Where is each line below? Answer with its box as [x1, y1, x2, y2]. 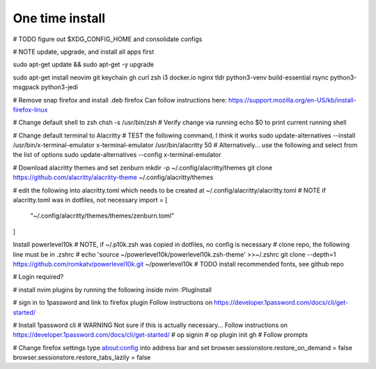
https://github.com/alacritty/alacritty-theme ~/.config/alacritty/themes [13, 173, 214, 181]
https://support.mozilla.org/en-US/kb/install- [228, 96, 357, 104]
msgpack [13, 83, 40, 91]
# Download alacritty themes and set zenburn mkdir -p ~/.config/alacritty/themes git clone [13, 163, 273, 172]
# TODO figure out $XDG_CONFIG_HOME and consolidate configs [13, 35, 203, 43]
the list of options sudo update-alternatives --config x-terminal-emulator [13, 151, 221, 159]
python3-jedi [40, 83, 78, 91]
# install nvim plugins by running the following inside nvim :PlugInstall [13, 285, 212, 294]
